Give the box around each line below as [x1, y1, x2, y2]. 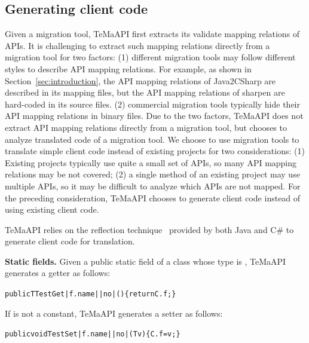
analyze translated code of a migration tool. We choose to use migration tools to [5, 133, 299, 145]
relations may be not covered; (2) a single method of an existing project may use [5, 168, 300, 180]
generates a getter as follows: [5, 267, 111, 279]
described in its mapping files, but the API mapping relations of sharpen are [5, 86, 285, 99]
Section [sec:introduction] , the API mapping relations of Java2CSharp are [5, 74, 276, 87]
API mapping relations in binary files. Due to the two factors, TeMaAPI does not [5, 109, 304, 122]
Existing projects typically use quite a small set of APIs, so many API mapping [5, 156, 297, 169]
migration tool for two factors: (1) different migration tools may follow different [5, 51, 296, 63]
